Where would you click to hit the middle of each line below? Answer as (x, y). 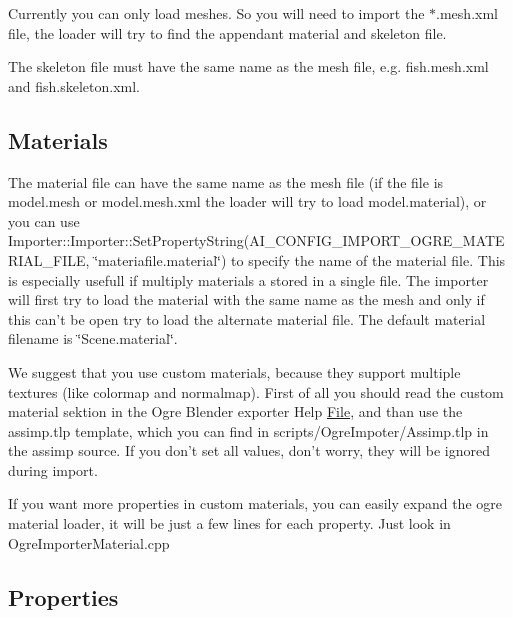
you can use (44, 220)
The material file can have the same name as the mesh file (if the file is (226, 181)
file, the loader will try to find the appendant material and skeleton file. (227, 32)
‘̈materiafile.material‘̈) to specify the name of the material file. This (300, 259)
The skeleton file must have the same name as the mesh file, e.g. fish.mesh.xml (248, 66)
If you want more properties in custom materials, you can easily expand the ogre (255, 503)
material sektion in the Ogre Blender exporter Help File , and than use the (235, 411)
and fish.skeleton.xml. (74, 85)
